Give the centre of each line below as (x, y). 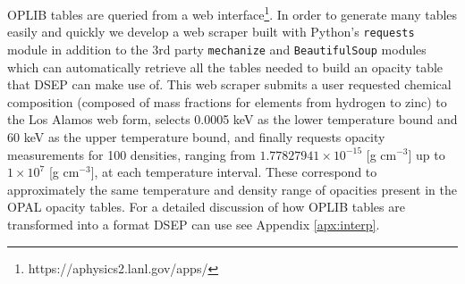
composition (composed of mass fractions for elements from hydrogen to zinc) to (227, 101)
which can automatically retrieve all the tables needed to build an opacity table (225, 67)
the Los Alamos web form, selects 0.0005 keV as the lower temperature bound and (232, 119)
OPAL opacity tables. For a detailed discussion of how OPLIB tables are (206, 207)
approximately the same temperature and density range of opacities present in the (232, 189)
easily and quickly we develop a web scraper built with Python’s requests (211, 32)
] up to (427, 154)
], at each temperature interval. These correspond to (234, 172)
